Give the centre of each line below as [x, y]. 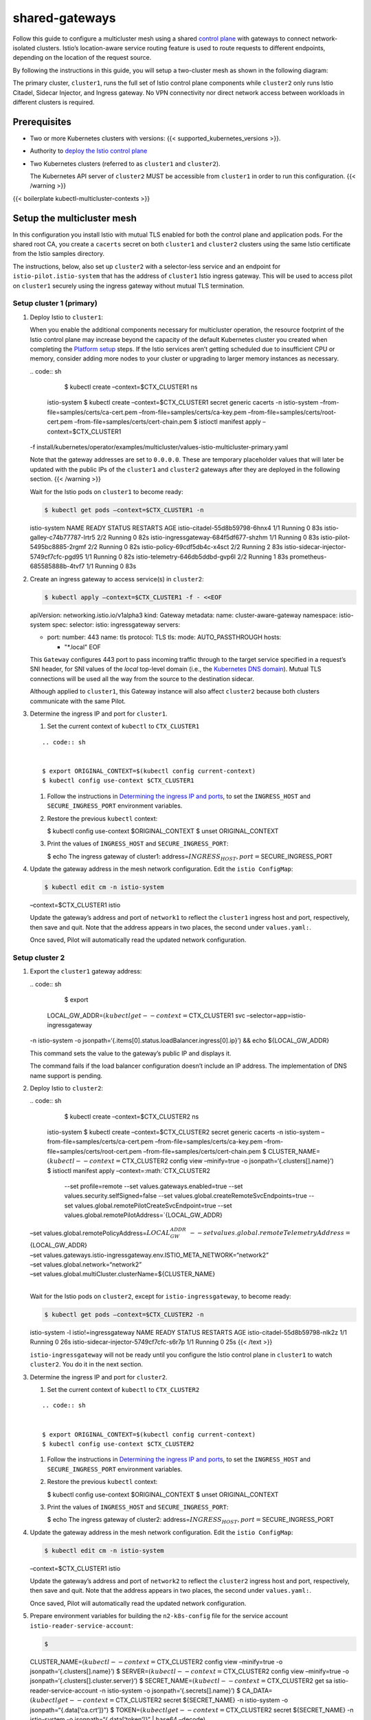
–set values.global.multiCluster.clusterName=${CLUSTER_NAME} [123, 1274]
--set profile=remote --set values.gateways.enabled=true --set [154, 1186]
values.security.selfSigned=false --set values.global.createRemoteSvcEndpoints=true [185, 1196]
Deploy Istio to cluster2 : [66, 1088]
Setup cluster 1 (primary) [55, 303]
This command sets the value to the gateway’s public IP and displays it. [131, 1053]
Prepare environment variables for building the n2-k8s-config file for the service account [159, 1616]
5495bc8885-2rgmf [58, 547]
